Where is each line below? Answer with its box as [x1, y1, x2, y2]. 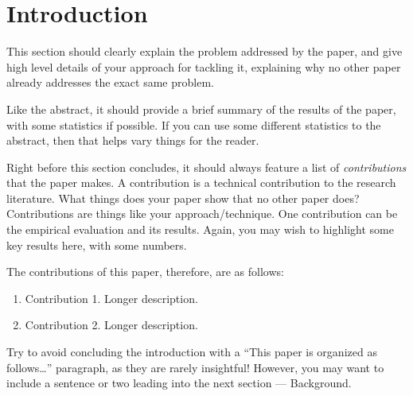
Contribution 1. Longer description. [25, 289, 198, 306]
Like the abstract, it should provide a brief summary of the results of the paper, [6, 100, 396, 117]
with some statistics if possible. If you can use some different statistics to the [6, 116, 381, 133]
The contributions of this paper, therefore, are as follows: [6, 263, 284, 280]
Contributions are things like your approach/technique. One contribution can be [6, 205, 398, 222]
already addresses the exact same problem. [6, 74, 214, 91]
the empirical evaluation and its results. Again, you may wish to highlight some [6, 221, 394, 238]
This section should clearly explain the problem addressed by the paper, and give [6, 43, 403, 60]
